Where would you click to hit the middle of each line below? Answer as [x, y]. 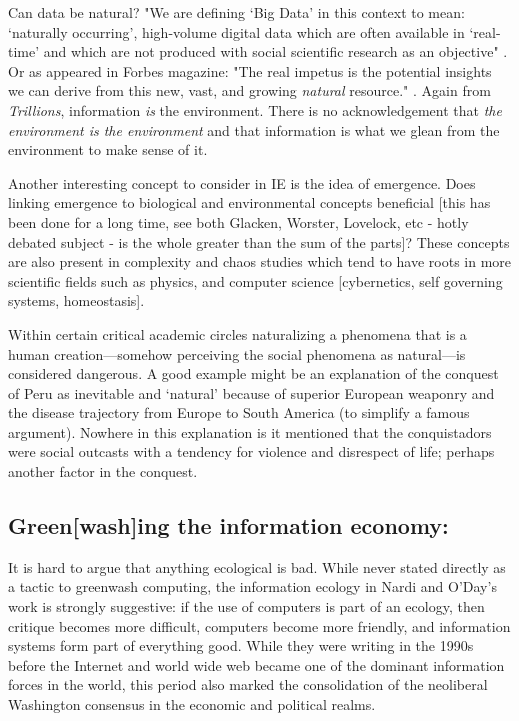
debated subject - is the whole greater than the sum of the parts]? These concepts [259, 241]
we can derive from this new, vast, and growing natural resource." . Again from [249, 90]
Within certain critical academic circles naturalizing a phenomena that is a [237, 333]
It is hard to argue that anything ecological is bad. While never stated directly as [257, 566]
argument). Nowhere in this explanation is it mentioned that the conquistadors [250, 431]
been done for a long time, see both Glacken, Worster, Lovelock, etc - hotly [238, 221]
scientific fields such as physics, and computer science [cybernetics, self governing [255, 280]
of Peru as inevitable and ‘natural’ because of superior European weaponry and [251, 392]
